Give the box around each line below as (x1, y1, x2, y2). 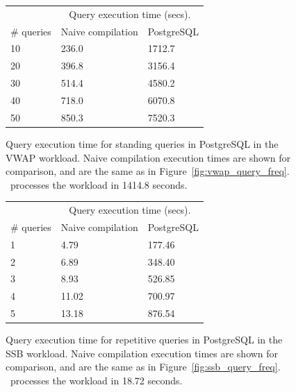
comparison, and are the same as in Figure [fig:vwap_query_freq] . (6, 164, 290, 178)
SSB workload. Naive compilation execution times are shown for (6, 346, 279, 360)
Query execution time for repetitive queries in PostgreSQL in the (6, 332, 283, 347)
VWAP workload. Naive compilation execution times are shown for (6, 150, 290, 164)
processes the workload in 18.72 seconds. (10, 373, 183, 387)
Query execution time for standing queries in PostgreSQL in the (6, 136, 279, 151)
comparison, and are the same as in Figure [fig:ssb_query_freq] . (6, 359, 281, 374)
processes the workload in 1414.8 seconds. (10, 177, 188, 191)
